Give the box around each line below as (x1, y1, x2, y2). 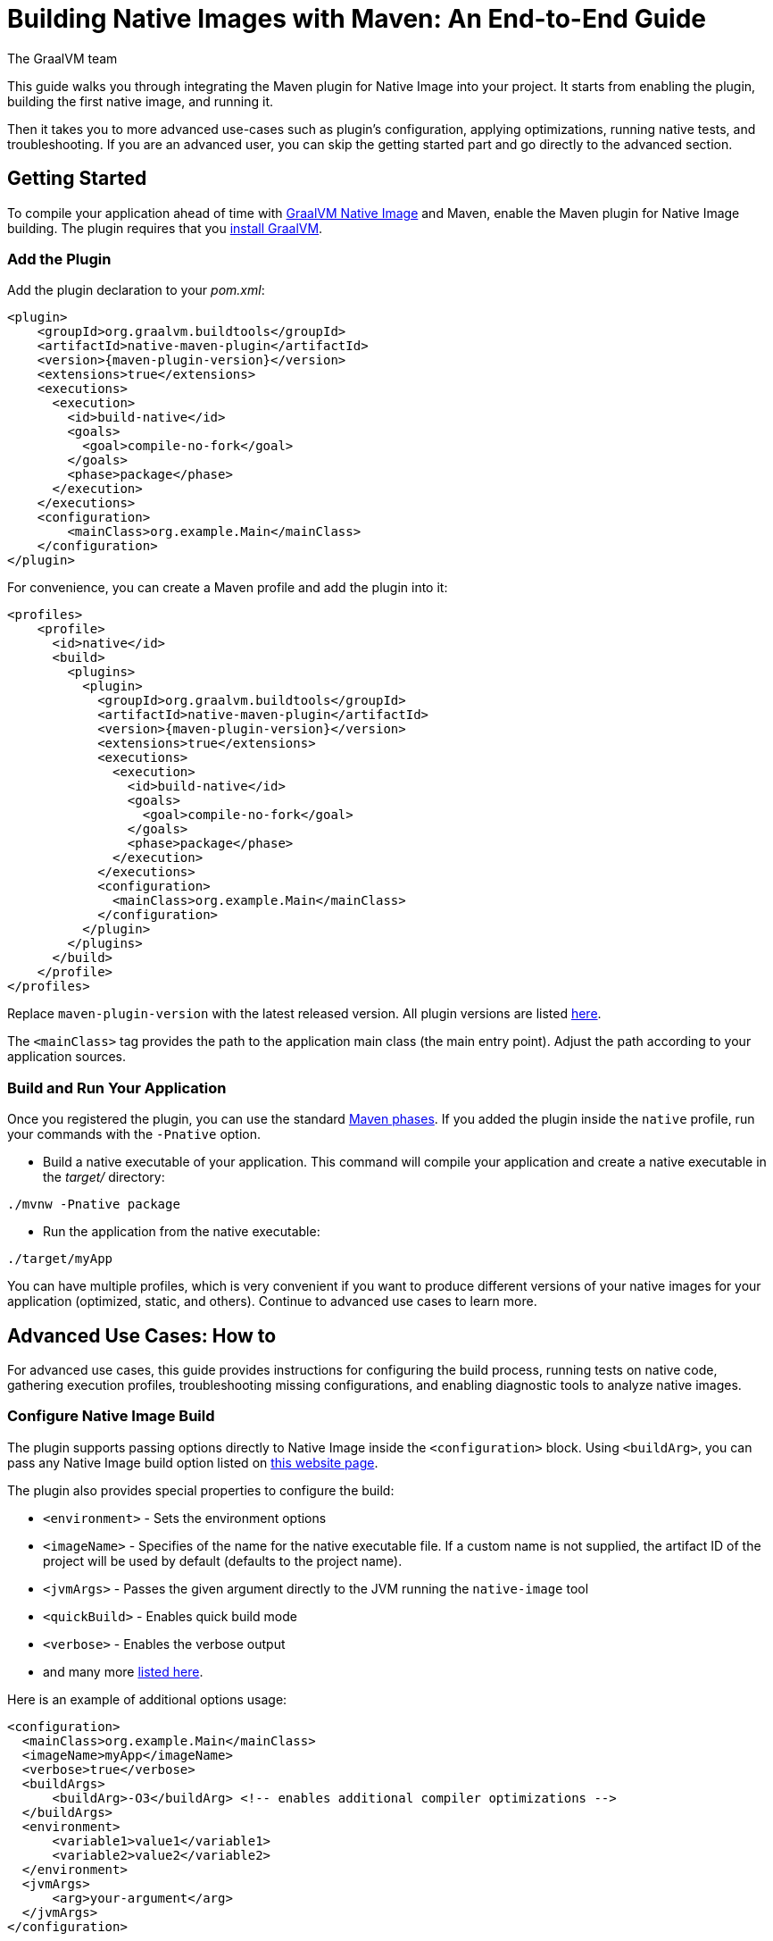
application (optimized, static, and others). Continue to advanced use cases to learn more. (7, 1293, 537, 1309)
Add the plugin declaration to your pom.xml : (7, 282, 265, 298)
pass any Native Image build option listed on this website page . (7, 1454, 378, 1470)
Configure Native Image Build (7, 1407, 215, 1426)
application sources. (7, 1049, 127, 1065)
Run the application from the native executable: (43, 1224, 320, 1240)
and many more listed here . (43, 1663, 204, 1679)
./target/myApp (7, 1251, 113, 1267)
